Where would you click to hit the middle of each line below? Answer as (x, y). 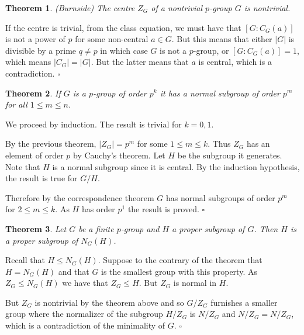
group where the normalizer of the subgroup (84, 314)
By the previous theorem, (51, 144)
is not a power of (35, 39)
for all (16, 104)
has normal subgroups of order (220, 197)
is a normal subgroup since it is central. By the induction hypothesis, (176, 166)
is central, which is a (235, 62)
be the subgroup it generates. (230, 155)
